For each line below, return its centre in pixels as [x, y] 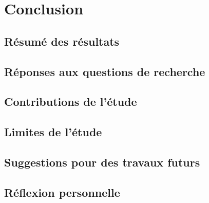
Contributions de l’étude [71, 101]
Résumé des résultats [62, 41]
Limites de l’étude [53, 132]
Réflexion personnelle [62, 192]
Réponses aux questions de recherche [105, 71]
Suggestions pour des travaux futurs [102, 162]
